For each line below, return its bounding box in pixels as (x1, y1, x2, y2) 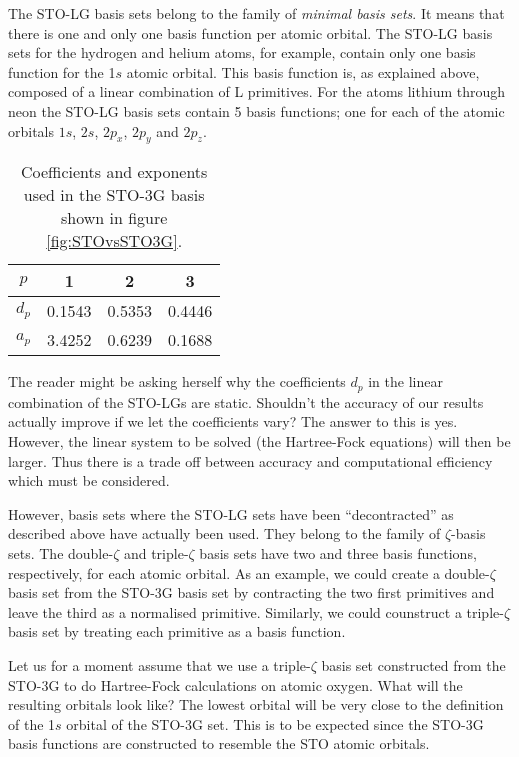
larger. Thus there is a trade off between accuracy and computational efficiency (8, 450, 493, 471)
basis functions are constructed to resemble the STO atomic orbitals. (8, 733, 430, 754)
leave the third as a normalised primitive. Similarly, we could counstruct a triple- (8, 601, 504, 622)
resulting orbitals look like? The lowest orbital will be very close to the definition (8, 694, 504, 715)
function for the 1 (8, 61, 116, 82)
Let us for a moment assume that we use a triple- (8, 654, 311, 675)
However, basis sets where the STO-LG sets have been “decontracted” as (8, 503, 454, 524)
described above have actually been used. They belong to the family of (8, 523, 441, 544)
